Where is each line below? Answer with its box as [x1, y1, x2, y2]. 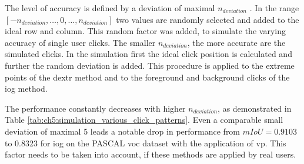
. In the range [249, 2, 299, 14]
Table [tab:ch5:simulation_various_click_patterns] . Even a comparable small [5, 113, 283, 126]
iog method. [5, 82, 48, 95]
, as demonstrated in [218, 102, 292, 114]
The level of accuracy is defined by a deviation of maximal [5, 2, 215, 14]
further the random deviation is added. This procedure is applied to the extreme [5, 59, 295, 71]
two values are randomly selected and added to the [116, 13, 299, 25]
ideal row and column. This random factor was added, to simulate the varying [5, 25, 286, 37]
